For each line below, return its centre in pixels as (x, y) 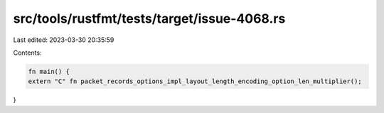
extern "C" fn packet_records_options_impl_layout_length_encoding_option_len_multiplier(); (195, 81)
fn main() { (49, 71)
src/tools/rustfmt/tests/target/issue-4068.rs (149, 18)
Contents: (27, 53)
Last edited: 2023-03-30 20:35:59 (64, 40)
